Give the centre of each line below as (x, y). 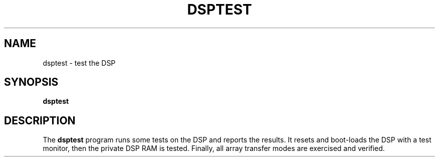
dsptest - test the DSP (79, 63)
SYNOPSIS (31, 82)
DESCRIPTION (40, 120)
